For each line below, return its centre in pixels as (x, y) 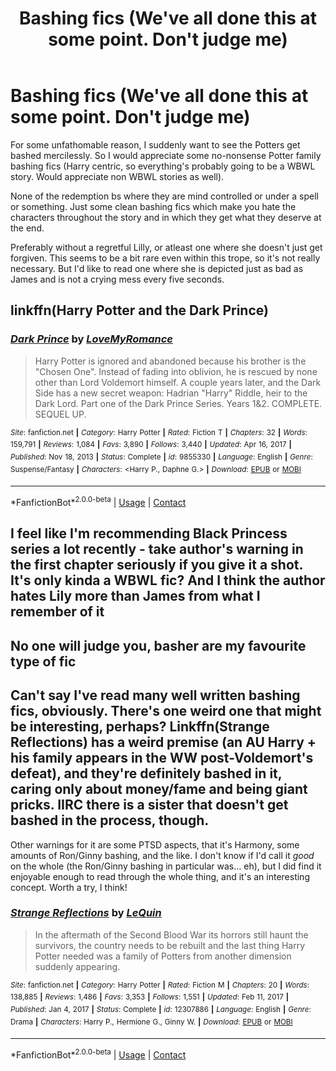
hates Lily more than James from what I (135, 596)
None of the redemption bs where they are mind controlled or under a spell (164, 196)
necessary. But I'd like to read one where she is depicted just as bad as (157, 268)
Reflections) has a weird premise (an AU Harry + (163, 742)
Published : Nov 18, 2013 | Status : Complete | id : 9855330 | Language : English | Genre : (161, 457)
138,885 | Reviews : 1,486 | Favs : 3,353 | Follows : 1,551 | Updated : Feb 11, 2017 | (150, 997)
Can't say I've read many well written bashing (155, 695)
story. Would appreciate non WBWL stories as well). (117, 176)
